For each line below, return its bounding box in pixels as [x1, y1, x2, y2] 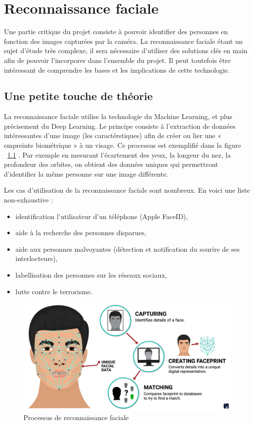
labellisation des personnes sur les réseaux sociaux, [15, 270, 167, 280]
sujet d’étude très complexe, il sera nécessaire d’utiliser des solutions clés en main [4, 45, 248, 56]
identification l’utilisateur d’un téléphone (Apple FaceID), [15, 211, 188, 221]
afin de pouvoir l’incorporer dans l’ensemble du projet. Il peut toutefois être [4, 55, 231, 65]
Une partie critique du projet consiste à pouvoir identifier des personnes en [4, 26, 228, 37]
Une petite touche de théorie [4, 88, 153, 103]
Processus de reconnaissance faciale [23, 412, 129, 423]
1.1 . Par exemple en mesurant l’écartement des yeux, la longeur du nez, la [7, 149, 231, 160]
